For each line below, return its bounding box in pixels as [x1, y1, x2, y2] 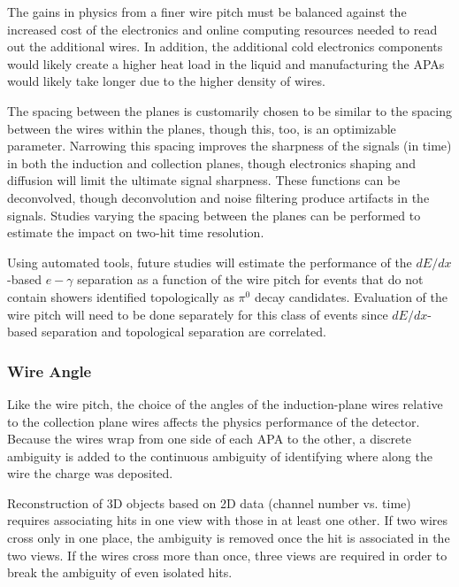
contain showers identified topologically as [7, 287, 234, 305]
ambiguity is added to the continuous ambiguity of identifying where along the [7, 446, 432, 465]
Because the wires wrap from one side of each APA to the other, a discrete [7, 429, 411, 448]
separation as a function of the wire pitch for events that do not [77, 270, 424, 289]
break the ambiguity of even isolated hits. [7, 563, 233, 582]
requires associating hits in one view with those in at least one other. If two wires [7, 511, 448, 529]
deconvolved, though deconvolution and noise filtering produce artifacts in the [7, 188, 430, 206]
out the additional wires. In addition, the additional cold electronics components [7, 37, 443, 56]
